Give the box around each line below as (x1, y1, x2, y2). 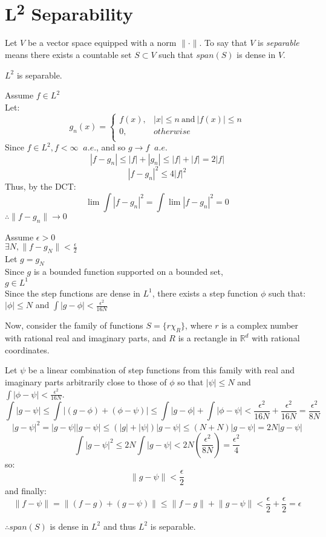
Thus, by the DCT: (5, 180, 76, 193)
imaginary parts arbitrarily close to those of (5, 375, 167, 388)
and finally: (5, 484, 47, 497)
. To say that (199, 36, 247, 49)
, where (185, 319, 212, 332)
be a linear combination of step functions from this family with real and (28, 364, 295, 376)
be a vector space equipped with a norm (27, 36, 177, 49)
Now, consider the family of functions (5, 319, 143, 332)
